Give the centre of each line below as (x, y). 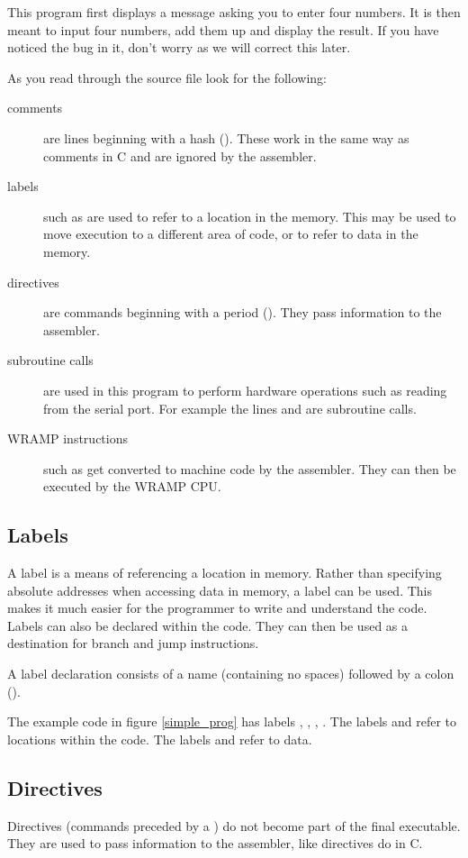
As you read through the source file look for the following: (167, 77)
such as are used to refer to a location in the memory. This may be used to (250, 216)
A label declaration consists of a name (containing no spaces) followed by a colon (231, 674)
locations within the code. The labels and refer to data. (160, 739)
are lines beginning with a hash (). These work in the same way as (226, 137)
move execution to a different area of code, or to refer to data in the (231, 234)
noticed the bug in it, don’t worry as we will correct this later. (179, 47)
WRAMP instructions (67, 438)
